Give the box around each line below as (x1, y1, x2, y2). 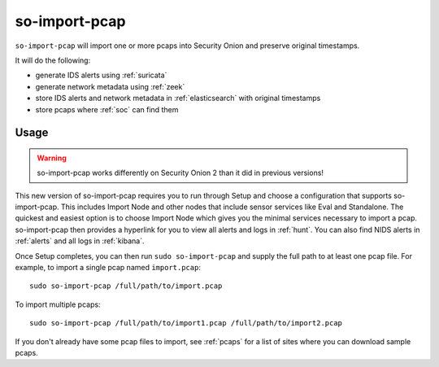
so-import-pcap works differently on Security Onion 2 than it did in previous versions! (37, 168, 324, 178)
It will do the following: (15, 55, 91, 65)
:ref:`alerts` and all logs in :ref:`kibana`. (15, 236, 145, 246)
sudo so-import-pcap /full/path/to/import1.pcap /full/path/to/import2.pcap (29, 318, 343, 328)
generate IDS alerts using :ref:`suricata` (35, 70, 167, 81)
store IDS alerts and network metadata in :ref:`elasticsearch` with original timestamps (35, 94, 321, 103)
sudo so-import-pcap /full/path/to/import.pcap (29, 282, 223, 291)
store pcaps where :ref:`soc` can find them (35, 104, 179, 114)
